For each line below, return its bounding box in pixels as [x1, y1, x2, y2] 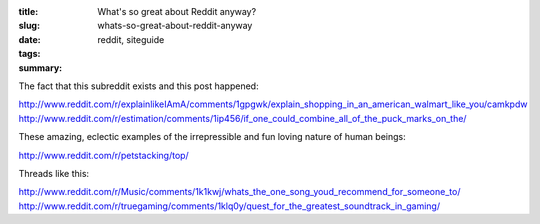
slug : [18, 20, 40, 32]
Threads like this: [18, 167, 90, 179]
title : [18, 6, 39, 17]
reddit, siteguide [97, 33, 165, 45]
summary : [18, 61, 63, 74]
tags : [18, 48, 41, 60]
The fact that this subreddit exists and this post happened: [18, 80, 259, 92]
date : [18, 33, 41, 45]
